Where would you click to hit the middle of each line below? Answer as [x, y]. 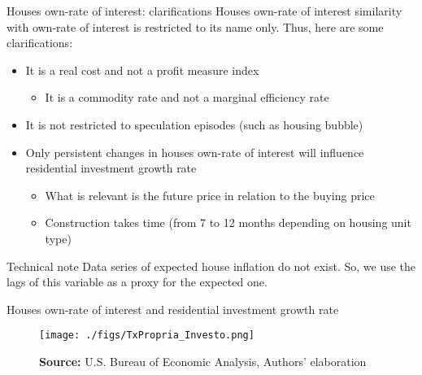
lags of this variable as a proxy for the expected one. [137, 282]
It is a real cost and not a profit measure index [142, 70]
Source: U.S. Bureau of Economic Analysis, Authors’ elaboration [203, 361]
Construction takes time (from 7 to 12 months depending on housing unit [228, 222]
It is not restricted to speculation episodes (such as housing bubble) [194, 124]
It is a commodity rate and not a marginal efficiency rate [187, 97]
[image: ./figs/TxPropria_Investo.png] [147, 336]
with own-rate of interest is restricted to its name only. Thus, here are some [195, 26]
